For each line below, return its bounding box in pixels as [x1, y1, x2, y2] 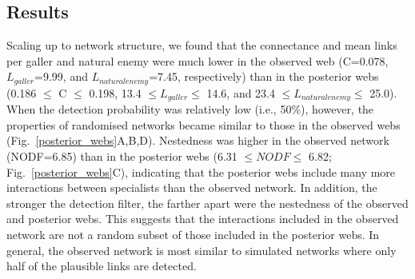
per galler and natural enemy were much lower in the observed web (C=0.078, [6, 52, 389, 69]
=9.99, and [34, 68, 88, 85]
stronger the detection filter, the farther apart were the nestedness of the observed [6, 194, 409, 211]
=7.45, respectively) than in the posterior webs [149, 68, 379, 85]
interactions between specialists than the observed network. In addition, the [6, 179, 377, 196]
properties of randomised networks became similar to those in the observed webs [6, 116, 401, 133]
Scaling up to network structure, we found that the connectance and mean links [6, 37, 397, 54]
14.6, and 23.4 [206, 84, 276, 101]
